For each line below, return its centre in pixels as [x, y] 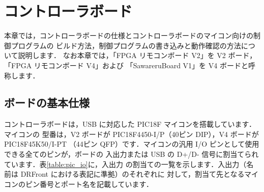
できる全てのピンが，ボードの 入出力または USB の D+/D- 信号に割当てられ [131, 154]
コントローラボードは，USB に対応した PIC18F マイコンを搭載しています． [130, 124]
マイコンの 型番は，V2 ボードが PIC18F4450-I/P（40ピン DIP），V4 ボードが [131, 134]
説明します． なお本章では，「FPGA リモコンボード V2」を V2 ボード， [137, 55]
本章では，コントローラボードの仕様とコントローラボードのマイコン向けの [129, 35]
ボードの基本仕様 [47, 103]
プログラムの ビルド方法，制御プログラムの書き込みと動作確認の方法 [126, 45]
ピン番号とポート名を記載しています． [89, 184]
